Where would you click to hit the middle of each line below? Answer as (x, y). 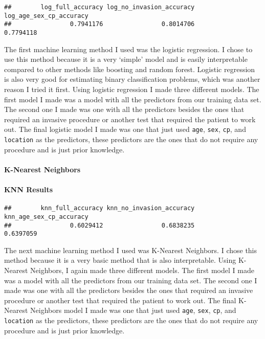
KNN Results (29, 189)
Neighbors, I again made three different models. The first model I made (142, 270)
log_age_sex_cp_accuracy (46, 16)
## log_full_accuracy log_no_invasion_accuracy (100, 7)
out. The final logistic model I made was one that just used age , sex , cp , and (125, 129)
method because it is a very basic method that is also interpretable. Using (120, 260)
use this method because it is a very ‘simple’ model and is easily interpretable (126, 59)
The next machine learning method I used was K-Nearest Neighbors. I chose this (131, 250)
